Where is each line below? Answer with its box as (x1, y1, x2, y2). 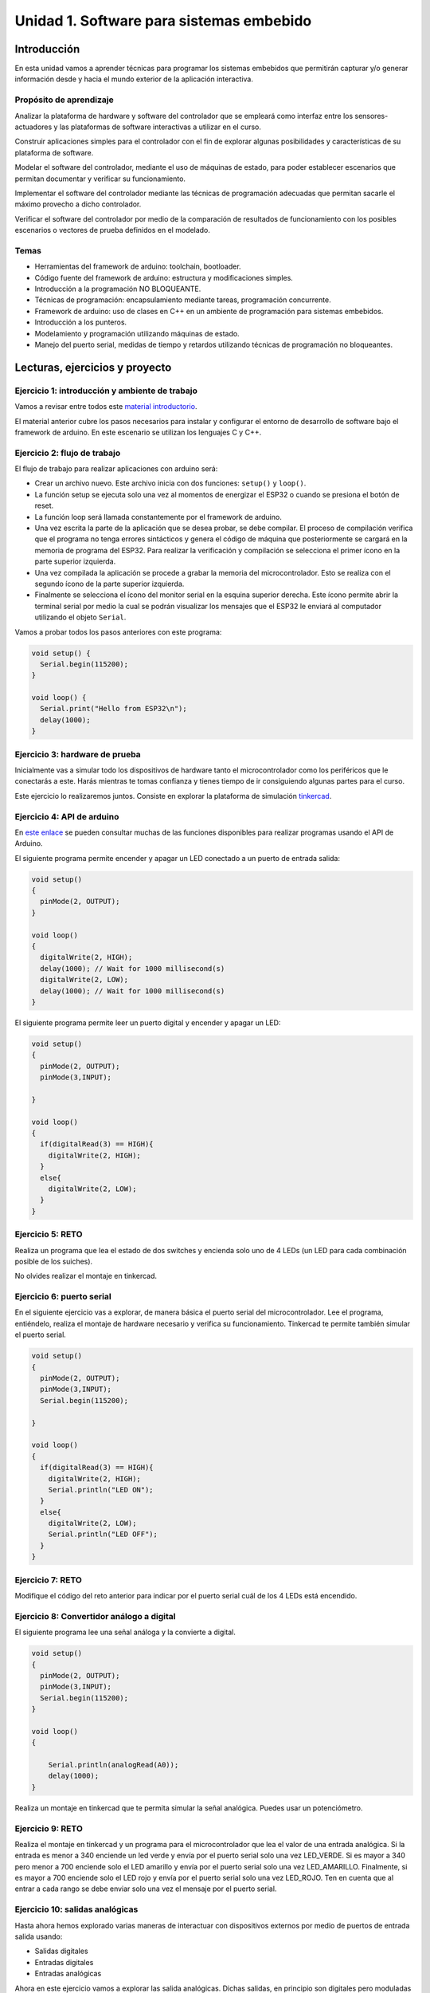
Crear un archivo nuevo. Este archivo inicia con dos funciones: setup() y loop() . (34, 478, 307, 488)
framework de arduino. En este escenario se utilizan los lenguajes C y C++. (14, 427, 262, 437)
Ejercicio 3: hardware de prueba (14, 749, 141, 760)
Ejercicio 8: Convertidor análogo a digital (14, 1610, 176, 1622)
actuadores (14, 122, 53, 132)
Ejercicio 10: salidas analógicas (14, 1904, 139, 1915)
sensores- (354, 111, 389, 120)
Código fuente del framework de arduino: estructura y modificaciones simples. (34, 273, 294, 282)
